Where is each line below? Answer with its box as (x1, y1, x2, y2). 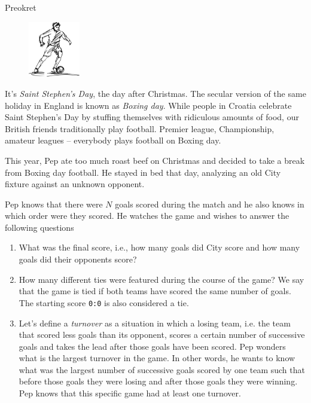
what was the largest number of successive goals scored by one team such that (19, 363, 305, 375)
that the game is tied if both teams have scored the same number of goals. (19, 285, 291, 297)
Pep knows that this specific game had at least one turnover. (19, 387, 241, 399)
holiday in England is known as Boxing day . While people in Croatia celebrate (5, 99, 292, 111)
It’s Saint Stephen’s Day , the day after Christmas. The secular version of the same (5, 87, 306, 99)
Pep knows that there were (5, 197, 103, 210)
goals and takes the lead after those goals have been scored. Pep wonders (19, 340, 286, 352)
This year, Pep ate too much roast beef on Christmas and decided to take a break (5, 154, 305, 166)
